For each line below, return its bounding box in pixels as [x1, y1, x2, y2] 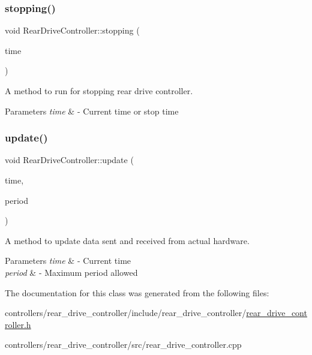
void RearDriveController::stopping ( [5, 24, 140, 37]
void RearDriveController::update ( [5, 154, 134, 166]
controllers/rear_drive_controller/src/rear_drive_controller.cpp [5, 338, 242, 351]
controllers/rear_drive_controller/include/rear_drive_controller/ [5, 306, 247, 319]
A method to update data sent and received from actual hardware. [5, 234, 250, 246]
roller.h [5, 318, 31, 330]
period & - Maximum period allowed [5, 266, 138, 278]
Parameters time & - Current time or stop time [5, 104, 179, 117]
